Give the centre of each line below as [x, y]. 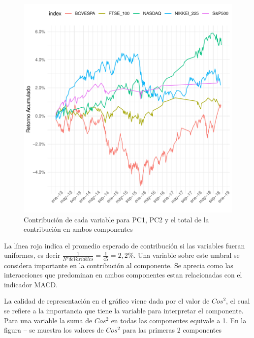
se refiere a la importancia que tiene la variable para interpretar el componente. [124, 311]
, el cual [238, 301]
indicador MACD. [31, 284]
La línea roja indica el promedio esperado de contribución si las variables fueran [125, 245]
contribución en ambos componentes [78, 229]
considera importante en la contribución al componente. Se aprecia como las [119, 265]
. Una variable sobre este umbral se [187, 255]
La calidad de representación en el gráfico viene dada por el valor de [107, 301]
